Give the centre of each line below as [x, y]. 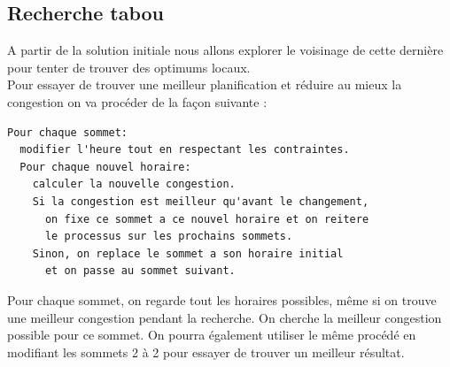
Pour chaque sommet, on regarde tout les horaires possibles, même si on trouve [222, 299]
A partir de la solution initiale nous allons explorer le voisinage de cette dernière [225, 50]
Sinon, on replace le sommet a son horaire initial [188, 253]
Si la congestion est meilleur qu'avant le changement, [201, 201]
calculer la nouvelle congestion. [134, 184]
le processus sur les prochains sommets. [169, 237]
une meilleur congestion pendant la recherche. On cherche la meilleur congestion [225, 317]
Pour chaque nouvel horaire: [105, 167]
